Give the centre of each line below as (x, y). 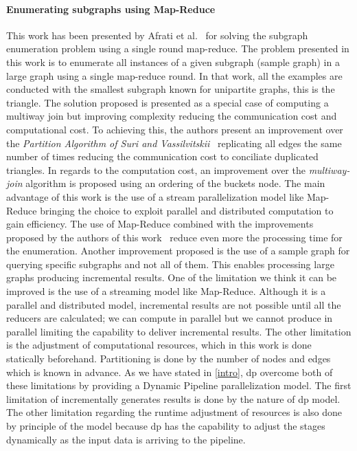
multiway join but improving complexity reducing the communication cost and (172, 116)
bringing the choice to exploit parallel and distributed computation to (187, 210)
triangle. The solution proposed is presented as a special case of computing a (168, 102)
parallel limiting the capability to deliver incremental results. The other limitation (179, 331)
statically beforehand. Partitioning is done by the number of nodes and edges (169, 359)
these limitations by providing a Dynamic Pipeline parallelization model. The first (179, 385)
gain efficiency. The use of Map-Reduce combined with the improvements (160, 224)
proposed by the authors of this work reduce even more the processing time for (174, 237)
